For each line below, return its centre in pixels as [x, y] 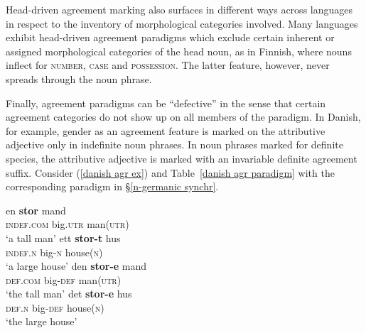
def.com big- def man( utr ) [64, 279]
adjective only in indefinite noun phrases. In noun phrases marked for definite [174, 144]
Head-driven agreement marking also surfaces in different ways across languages [179, 9]
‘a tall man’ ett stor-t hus [63, 238]
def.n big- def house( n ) [55, 307]
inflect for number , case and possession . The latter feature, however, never [168, 65]
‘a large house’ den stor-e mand [76, 266]
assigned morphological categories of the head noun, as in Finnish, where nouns [179, 51]
